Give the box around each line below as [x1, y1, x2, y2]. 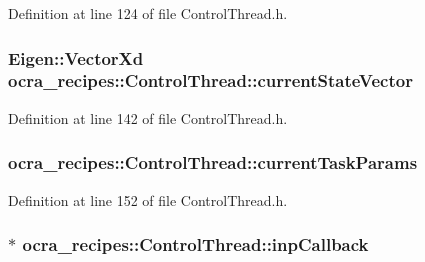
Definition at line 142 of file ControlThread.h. [8, 107, 288, 128]
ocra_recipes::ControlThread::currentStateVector [8, 68, 413, 93]
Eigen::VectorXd [8, 45, 144, 70]
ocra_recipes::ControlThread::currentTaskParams [8, 150, 418, 175]
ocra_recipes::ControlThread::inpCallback [22, 232, 369, 257]
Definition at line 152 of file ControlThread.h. [8, 189, 288, 210]
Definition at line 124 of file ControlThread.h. [8, 3, 288, 23]
